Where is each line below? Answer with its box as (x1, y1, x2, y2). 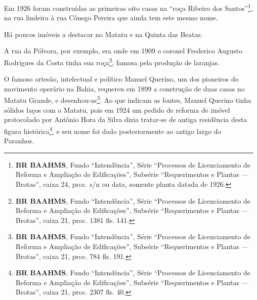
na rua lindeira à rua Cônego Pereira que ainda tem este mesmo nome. (4, 12, 218, 23)
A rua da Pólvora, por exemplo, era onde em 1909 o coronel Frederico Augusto (4, 45, 243, 56)
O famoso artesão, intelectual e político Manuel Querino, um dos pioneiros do (4, 74, 239, 84)
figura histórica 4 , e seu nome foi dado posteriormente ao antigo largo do (4, 124, 221, 136)
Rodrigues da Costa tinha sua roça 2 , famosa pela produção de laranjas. (4, 56, 219, 67)
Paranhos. (4, 135, 34, 146)
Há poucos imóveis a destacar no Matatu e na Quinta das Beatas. (4, 29, 203, 39)
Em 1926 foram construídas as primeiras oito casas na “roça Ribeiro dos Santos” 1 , (4, 1, 253, 13)
